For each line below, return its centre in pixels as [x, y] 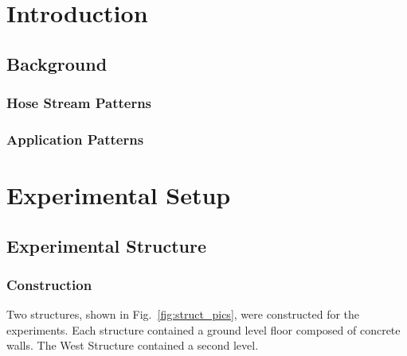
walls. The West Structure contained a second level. [133, 345]
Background [57, 63]
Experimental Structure [106, 245]
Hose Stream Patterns [79, 103]
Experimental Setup [119, 195]
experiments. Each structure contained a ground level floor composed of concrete [203, 329]
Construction [49, 284]
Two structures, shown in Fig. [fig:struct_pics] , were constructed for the [183, 314]
